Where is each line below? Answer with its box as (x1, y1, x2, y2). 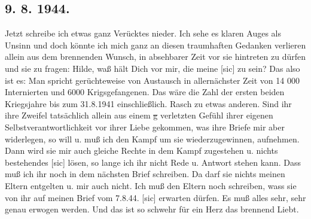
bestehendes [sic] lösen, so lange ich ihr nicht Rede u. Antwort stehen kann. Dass (5, 156, 301, 168)
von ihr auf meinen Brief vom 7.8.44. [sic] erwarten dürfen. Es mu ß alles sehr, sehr (5, 191, 306, 203)
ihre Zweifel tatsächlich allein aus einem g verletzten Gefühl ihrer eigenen (5, 109, 273, 121)
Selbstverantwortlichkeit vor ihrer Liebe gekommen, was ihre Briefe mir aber (5, 120, 285, 133)
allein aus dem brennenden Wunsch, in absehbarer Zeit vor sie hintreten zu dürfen (5, 50, 306, 63)
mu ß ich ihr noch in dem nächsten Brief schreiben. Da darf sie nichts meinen (5, 168, 285, 180)
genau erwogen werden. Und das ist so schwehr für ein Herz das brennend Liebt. (5, 203, 299, 215)
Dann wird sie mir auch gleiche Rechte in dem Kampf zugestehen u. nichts (5, 144, 278, 157)
